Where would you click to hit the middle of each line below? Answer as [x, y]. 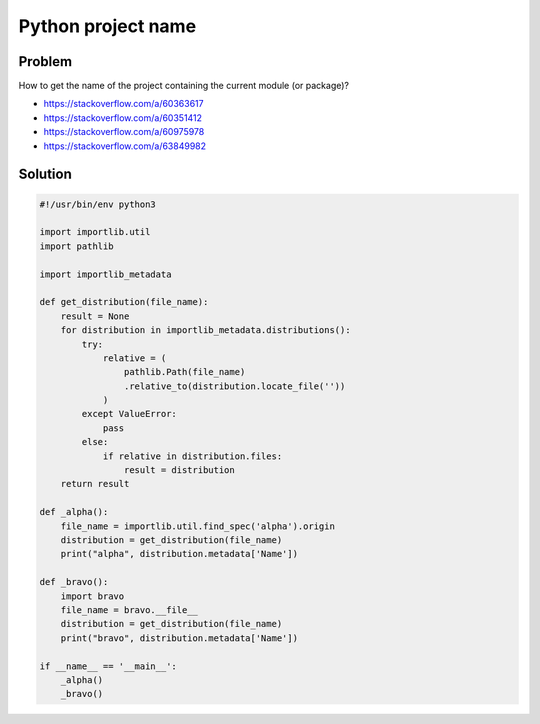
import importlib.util [95, 232]
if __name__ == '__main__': [108, 666]
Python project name [107, 26]
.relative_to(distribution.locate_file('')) [234, 386]
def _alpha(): [74, 512]
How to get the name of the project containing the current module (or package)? [184, 86]
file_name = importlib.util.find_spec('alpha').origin [197, 526]
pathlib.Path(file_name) [184, 372]
